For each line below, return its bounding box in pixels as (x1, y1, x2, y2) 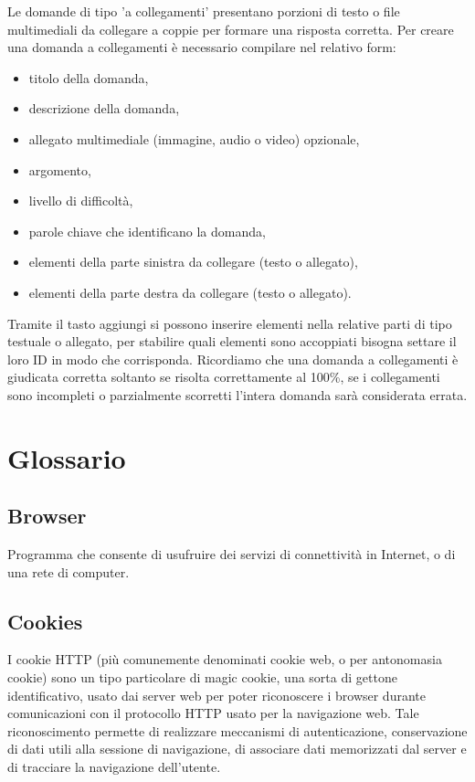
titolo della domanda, (28, 68, 149, 87)
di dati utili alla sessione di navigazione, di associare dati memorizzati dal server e (7, 739, 467, 758)
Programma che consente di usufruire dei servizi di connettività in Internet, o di (7, 544, 456, 564)
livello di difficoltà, (28, 191, 133, 210)
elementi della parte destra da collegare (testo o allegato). (28, 282, 352, 301)
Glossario (7, 439, 126, 476)
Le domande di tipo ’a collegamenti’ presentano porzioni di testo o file (7, 2, 400, 20)
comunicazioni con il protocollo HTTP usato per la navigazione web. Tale (7, 703, 419, 723)
